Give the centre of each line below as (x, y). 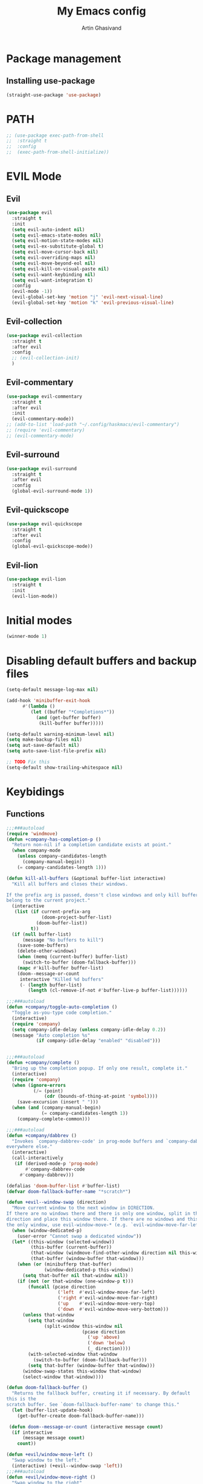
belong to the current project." (48, 901)
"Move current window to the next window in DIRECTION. (83, 1208)
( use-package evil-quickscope (44, 524)
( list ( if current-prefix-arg (52, 912)
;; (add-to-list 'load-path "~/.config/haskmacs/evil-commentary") (93, 425)
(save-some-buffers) (43, 945)
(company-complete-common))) (54, 1119)
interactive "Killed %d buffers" (62, 979)
